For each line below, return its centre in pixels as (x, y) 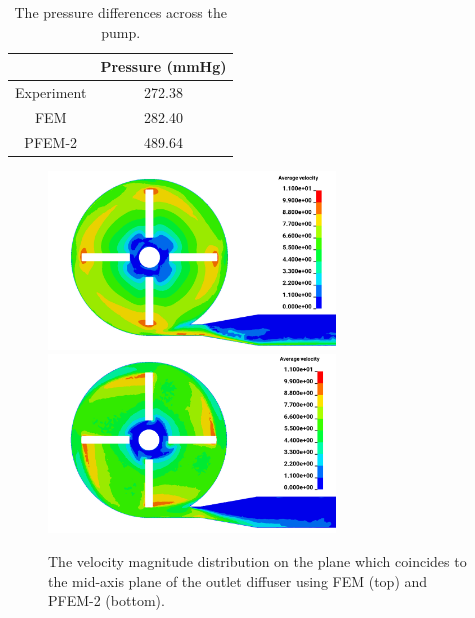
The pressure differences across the (120, 12)
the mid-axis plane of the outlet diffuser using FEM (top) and (238, 580)
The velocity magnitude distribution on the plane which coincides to (257, 560)
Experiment (51, 92)
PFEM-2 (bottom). (106, 600)
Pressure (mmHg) (163, 66)
